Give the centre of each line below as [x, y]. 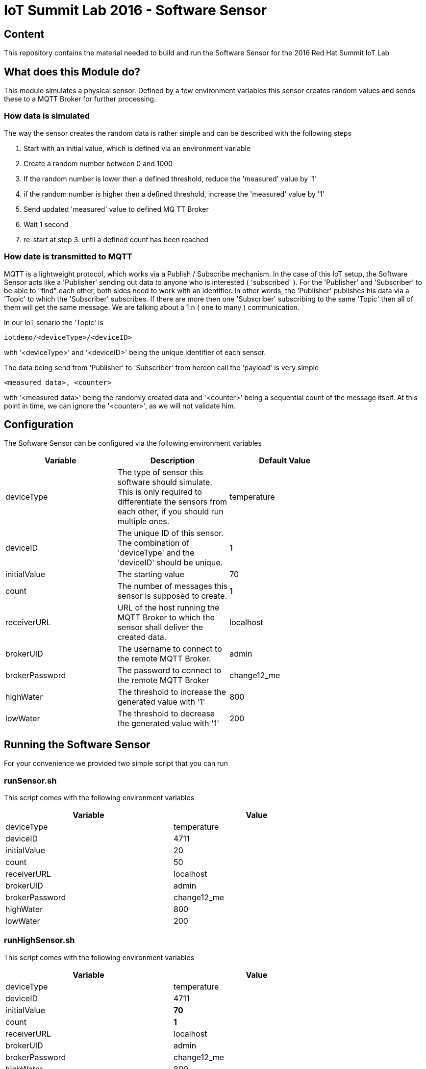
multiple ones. [143, 522]
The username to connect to [170, 649]
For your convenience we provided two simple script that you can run [116, 764]
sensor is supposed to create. [172, 596]
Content [24, 34]
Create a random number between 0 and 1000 [98, 163]
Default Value [285, 461]
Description [173, 461]
